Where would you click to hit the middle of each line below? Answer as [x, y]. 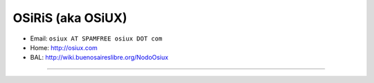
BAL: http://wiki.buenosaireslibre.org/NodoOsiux [99, 58]
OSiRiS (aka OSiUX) [70, 18]
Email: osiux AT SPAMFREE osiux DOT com [96, 38]
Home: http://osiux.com [64, 47]
